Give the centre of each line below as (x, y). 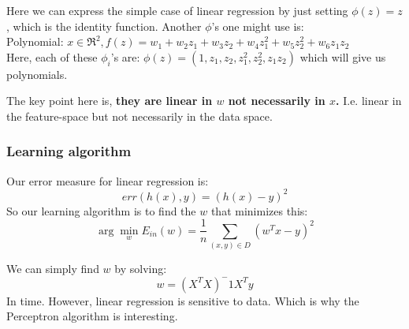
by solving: (141, 269)
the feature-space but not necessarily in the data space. (139, 116)
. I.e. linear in (369, 101)
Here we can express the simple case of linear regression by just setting (177, 10)
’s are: (125, 56)
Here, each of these (52, 56)
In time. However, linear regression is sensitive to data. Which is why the (183, 300)
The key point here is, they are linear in (110, 101)
